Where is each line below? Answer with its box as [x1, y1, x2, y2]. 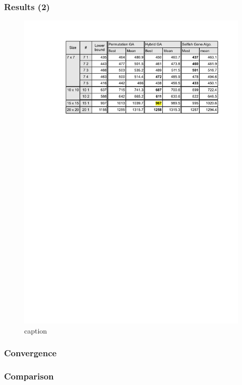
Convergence [4, 347, 57, 359]
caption [24, 325, 47, 336]
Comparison [4, 370, 54, 382]
